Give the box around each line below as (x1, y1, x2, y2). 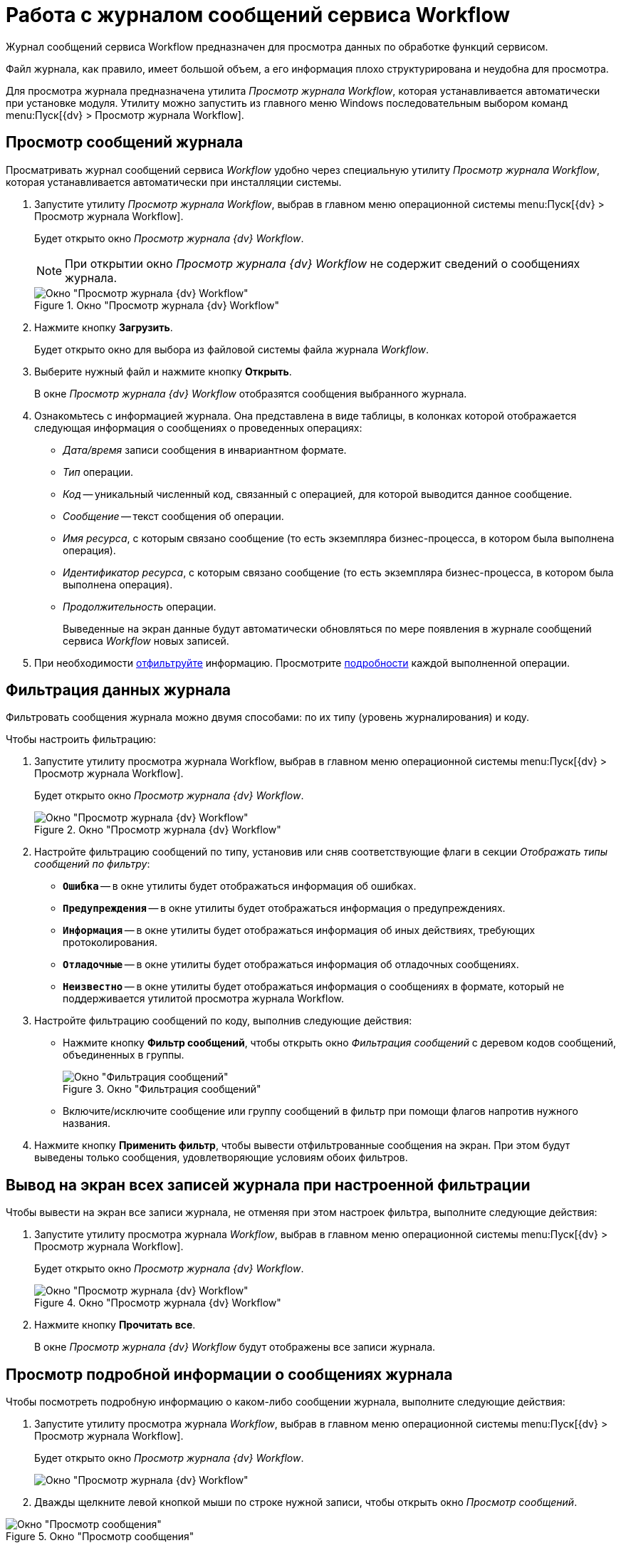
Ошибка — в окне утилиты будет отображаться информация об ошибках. (63, 880, 417, 893)
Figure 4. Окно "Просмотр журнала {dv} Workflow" (34, 1297, 281, 1309)
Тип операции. (63, 465, 134, 478)
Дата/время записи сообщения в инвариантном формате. (63, 443, 347, 456)
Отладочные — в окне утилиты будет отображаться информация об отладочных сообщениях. (63, 958, 519, 971)
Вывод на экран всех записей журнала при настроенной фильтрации (6, 1175, 531, 1194)
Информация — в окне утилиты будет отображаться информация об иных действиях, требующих (63, 924, 536, 937)
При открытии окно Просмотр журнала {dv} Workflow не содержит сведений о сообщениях (65, 256, 580, 271)
